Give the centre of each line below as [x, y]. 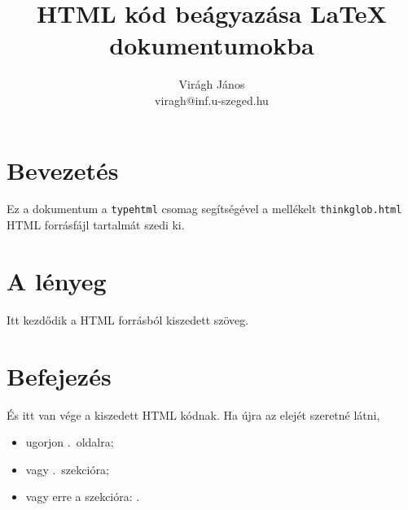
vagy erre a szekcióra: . [83, 497]
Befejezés [59, 375]
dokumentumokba [212, 45]
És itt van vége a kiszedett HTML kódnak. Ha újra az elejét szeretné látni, [193, 414]
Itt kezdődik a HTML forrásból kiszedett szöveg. [128, 319]
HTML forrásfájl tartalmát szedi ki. [96, 225]
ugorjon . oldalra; [70, 442]
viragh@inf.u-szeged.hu [212, 100]
